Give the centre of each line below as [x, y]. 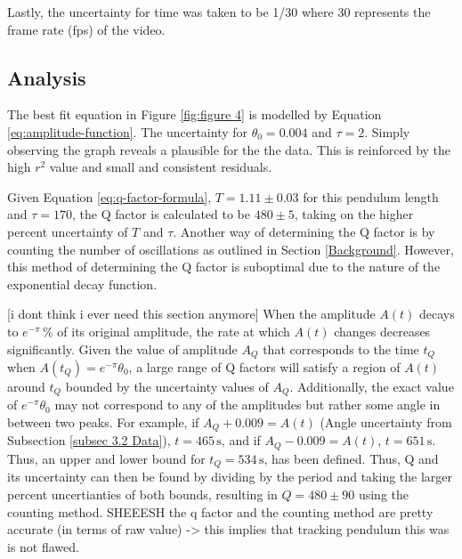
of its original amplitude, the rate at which [174, 331]
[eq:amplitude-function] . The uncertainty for [128, 131]
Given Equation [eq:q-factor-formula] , [109, 196]
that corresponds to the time [341, 348]
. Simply [387, 131]
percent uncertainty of [68, 231]
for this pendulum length [371, 196]
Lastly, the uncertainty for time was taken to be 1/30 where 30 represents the [219, 12]
